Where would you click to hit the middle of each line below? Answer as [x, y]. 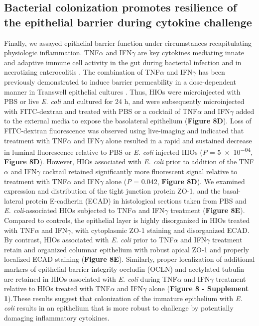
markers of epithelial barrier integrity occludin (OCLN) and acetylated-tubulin [124, 269]
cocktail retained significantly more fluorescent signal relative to [140, 171]
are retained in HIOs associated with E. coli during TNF [91, 278]
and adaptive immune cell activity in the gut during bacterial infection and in [123, 62]
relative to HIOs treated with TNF [57, 288]
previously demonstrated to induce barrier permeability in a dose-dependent [120, 81]
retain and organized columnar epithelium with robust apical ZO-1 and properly [127, 249]
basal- [232, 191]
